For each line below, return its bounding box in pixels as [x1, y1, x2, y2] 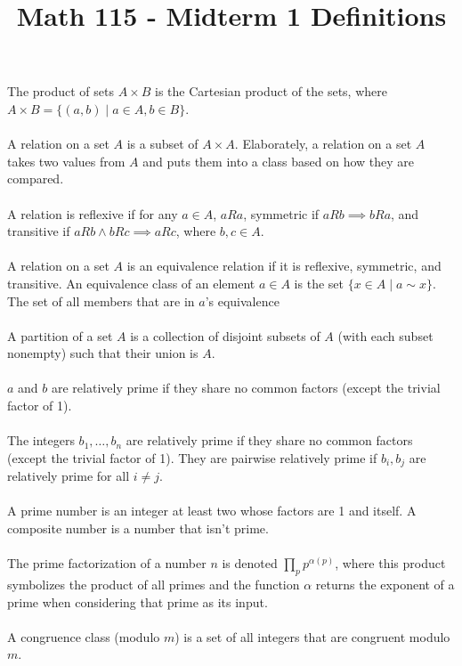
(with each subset [337, 326, 434, 345]
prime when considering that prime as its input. [7, 592, 268, 611]
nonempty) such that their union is [7, 344, 199, 362]
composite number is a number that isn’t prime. [7, 519, 269, 538]
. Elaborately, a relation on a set [234, 134, 412, 153]
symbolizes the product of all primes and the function [7, 575, 300, 594]
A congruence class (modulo [7, 627, 160, 646]
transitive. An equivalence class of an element [7, 273, 255, 292]
